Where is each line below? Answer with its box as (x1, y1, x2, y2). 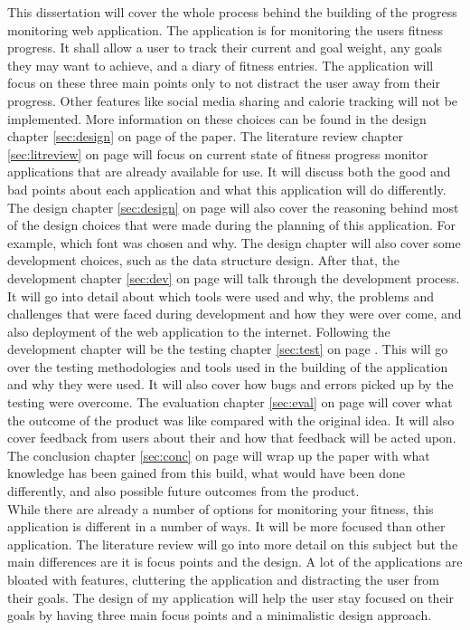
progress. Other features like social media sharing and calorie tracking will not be (7, 91, 458, 110)
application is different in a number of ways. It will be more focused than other (7, 517, 446, 536)
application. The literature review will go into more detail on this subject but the (7, 534, 458, 553)
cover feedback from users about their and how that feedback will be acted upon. (7, 428, 456, 447)
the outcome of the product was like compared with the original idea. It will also (7, 410, 455, 429)
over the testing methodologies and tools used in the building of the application (7, 357, 448, 376)
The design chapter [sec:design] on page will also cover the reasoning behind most (7, 197, 459, 216)
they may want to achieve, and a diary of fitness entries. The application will (7, 55, 434, 74)
